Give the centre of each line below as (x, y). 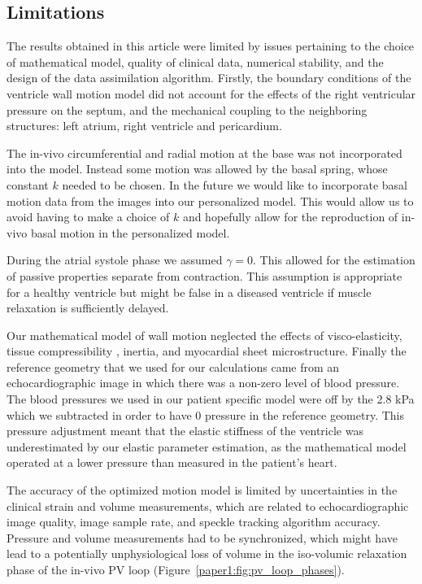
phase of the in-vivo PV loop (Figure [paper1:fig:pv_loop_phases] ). (176, 570)
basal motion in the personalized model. (130, 232)
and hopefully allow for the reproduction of (290, 217)
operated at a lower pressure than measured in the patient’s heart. (172, 462)
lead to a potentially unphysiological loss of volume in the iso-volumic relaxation (207, 553)
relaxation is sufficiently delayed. (88, 308)
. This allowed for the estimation (334, 260)
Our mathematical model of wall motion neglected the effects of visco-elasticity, (204, 335)
